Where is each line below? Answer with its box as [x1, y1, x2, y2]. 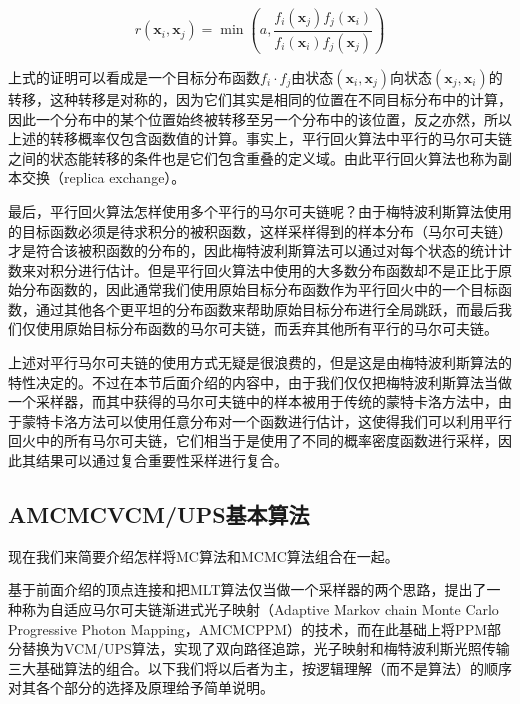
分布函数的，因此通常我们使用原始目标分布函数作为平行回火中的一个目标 [21, 279, 498, 300]
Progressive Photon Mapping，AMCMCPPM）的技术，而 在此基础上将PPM [8, 618, 488, 639]
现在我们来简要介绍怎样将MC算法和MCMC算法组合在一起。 [8, 545, 399, 566]
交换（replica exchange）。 [21, 167, 186, 188]
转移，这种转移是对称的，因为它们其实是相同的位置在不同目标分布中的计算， [8, 88, 512, 109]
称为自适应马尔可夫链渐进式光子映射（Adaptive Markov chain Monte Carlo [21, 599, 499, 620]
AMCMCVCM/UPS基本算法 [8, 499, 310, 530]
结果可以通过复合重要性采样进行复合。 [35, 450, 288, 471]
